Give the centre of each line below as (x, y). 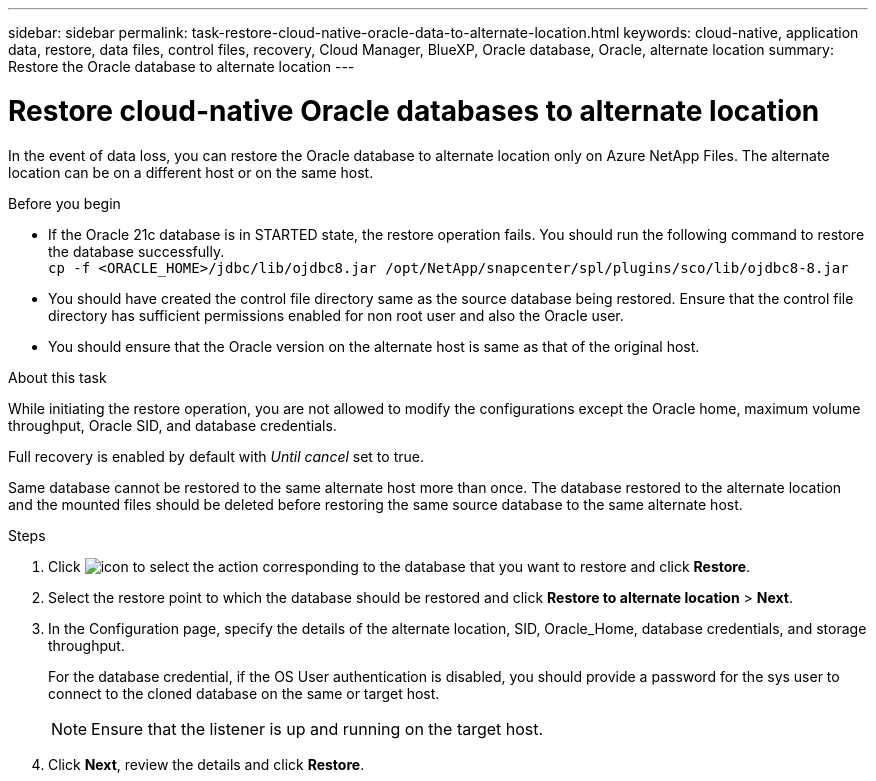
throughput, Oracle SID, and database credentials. (172, 425)
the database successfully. (136, 251)
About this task (57, 377)
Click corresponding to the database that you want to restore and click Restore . (399, 566)
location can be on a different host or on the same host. (191, 172)
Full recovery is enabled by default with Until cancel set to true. (216, 456)
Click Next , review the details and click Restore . (206, 764)
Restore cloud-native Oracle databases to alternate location (414, 110)
